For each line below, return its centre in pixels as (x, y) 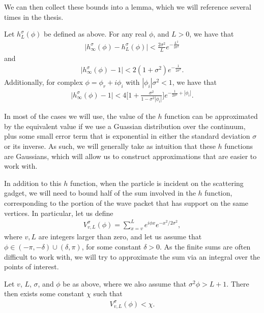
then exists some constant (44, 293)
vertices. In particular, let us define (59, 213)
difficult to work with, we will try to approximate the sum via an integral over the (132, 256)
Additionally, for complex (43, 82)
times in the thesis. (34, 17)
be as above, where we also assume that (125, 283)
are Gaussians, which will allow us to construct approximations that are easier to (130, 156)
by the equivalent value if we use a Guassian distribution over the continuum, (125, 126)
